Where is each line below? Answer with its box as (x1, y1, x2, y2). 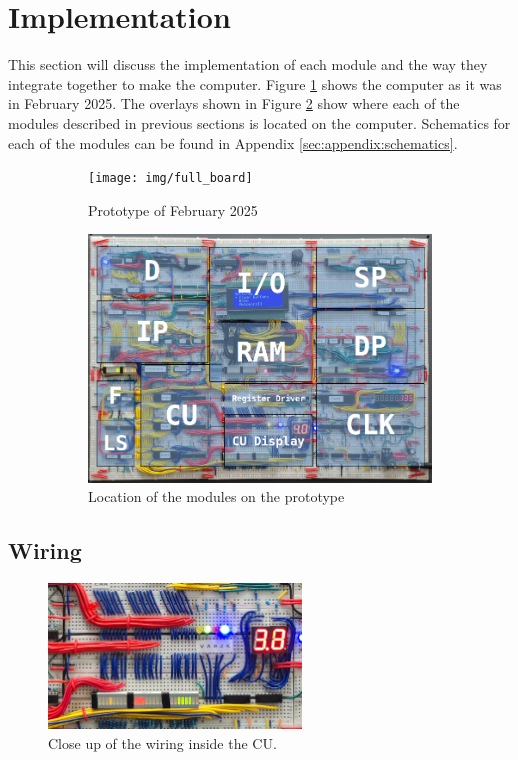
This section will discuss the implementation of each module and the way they (8, 54, 488, 75)
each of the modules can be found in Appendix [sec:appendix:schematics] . (8, 132, 458, 153)
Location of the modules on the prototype (88, 486, 345, 507)
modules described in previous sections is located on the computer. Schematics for (8, 112, 511, 133)
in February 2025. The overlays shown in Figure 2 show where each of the (8, 93, 460, 114)
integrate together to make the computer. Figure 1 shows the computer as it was (8, 73, 502, 94)
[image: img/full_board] (88, 171, 253, 186)
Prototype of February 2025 (88, 199, 258, 220)
